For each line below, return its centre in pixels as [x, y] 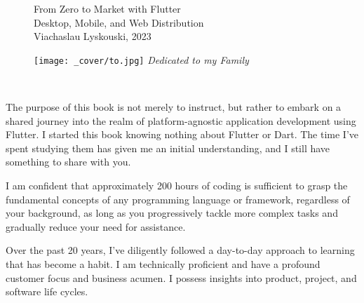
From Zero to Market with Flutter [107, 8]
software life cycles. [47, 291]
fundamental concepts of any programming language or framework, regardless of [178, 199]
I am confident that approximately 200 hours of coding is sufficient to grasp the [177, 185]
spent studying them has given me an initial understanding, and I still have [168, 148]
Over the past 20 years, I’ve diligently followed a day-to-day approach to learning [180, 250]
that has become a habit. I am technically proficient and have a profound [163, 263]
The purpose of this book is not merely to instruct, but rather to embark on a [174, 107]
